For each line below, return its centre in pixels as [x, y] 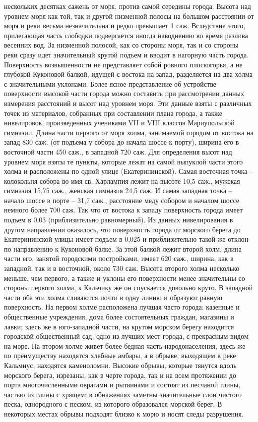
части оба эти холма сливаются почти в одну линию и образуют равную [113, 297]
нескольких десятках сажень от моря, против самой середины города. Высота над [128, 6]
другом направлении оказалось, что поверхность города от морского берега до [122, 229]
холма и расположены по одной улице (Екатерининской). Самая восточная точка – [129, 171]
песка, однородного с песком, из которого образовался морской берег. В [113, 404]
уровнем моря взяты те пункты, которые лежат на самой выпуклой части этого [124, 161]
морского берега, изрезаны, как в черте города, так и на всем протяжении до [120, 375]
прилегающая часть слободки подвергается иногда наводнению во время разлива [126, 35]
